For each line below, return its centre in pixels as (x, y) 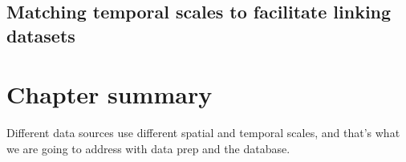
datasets (41, 35)
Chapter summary (110, 94)
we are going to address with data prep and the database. (148, 148)
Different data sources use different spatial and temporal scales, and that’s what (203, 133)
